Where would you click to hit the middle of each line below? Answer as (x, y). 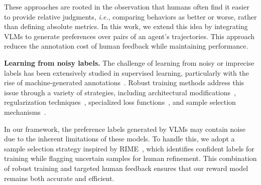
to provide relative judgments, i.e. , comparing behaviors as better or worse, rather (130, 16)
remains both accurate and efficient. (59, 178)
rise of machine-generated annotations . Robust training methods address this (124, 82)
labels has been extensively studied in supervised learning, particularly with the (126, 72)
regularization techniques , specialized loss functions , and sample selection (120, 102)
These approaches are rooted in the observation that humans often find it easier (127, 7)
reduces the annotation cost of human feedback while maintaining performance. (126, 46)
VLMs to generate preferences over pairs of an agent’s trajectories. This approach (129, 36)
